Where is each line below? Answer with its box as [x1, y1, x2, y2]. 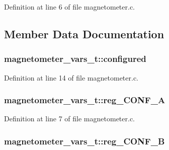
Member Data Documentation [4, 26, 164, 41]
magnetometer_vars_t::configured [4, 52, 146, 65]
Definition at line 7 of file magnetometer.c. [4, 113, 135, 124]
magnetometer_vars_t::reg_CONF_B [4, 134, 165, 147]
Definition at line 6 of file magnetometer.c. [4, 2, 135, 12]
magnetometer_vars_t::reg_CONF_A [4, 94, 165, 106]
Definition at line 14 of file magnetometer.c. [4, 72, 139, 83]
